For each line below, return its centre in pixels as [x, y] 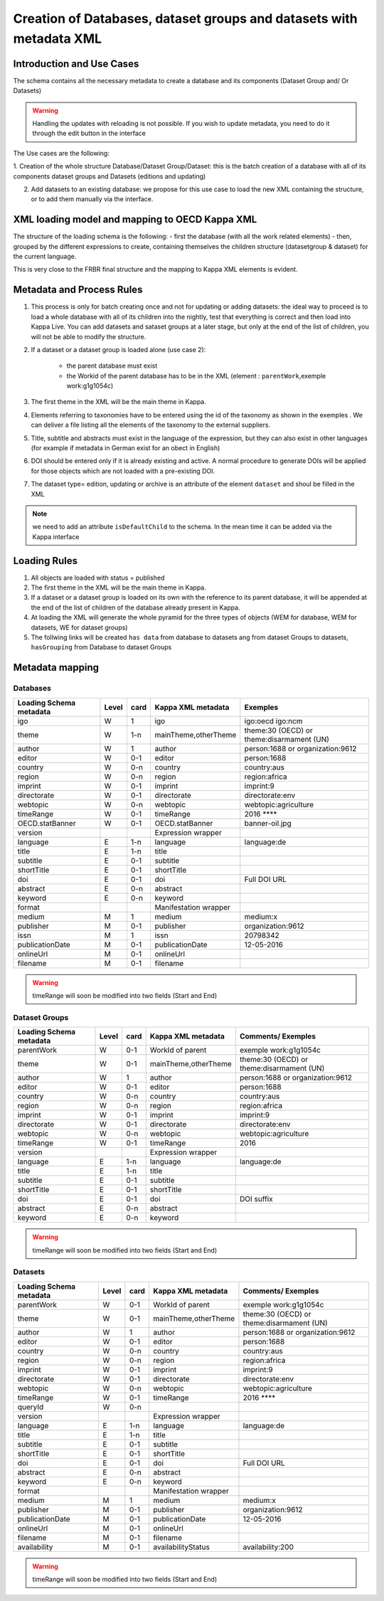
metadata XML [58, 38]
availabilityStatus [181, 1547]
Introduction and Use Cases [76, 64]
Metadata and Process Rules [78, 290]
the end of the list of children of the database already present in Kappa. [136, 607]
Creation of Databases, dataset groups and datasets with [186, 18]
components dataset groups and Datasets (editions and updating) [110, 176]
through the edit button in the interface [89, 133]
